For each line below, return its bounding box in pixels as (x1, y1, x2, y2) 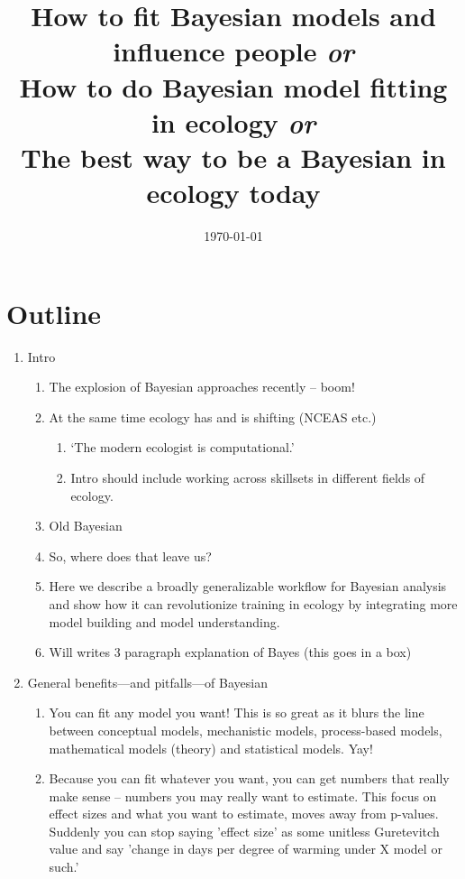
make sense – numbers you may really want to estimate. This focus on (49, 786, 437, 805)
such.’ (49, 857, 79, 876)
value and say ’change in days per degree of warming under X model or (49, 839, 442, 858)
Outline (6, 294, 102, 331)
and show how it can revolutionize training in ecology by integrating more (49, 594, 458, 613)
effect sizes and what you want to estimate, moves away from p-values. (49, 804, 439, 823)
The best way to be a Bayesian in (21, 138, 446, 175)
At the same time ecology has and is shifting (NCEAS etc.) (49, 407, 377, 426)
